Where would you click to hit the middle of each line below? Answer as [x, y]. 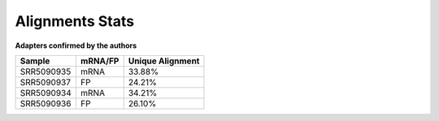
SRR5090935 [46, 71]
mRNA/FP [100, 61]
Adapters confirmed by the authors [76, 45]
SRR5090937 [46, 82]
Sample [35, 61]
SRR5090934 [46, 93]
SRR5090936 [46, 103]
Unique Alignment [164, 61]
